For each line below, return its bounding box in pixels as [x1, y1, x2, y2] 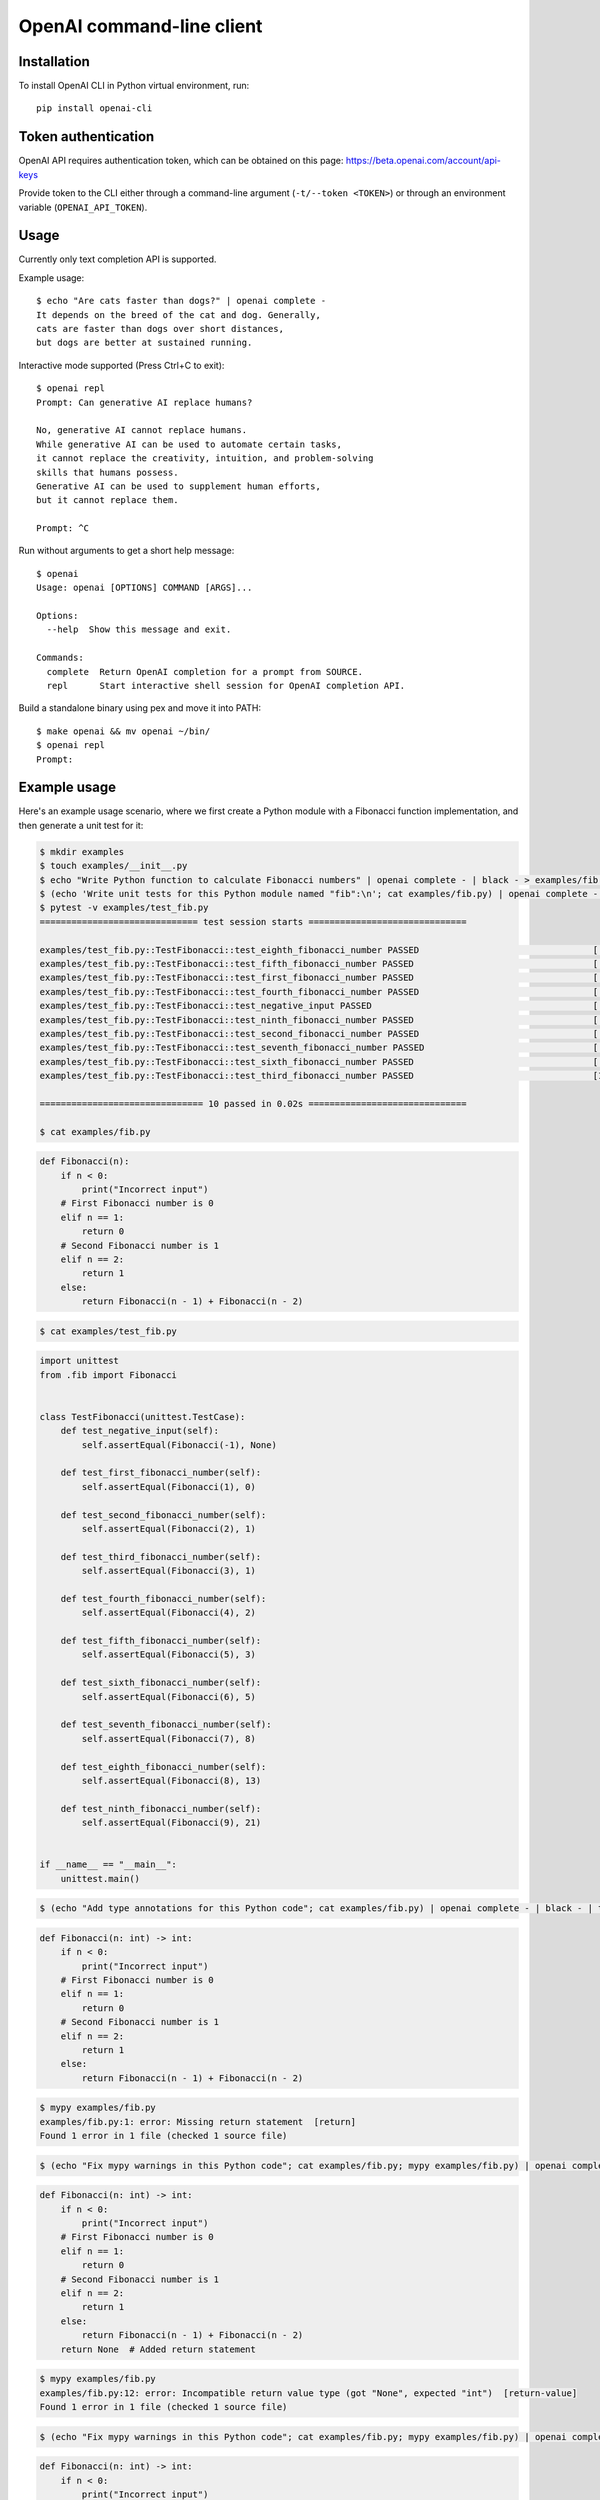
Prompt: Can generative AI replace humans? [36, 396, 253, 408]
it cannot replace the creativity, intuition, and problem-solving [36, 453, 374, 464]
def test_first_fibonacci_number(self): [60, 1467, 262, 1479]
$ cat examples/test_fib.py [39, 1325, 177, 1337]
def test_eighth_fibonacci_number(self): [60, 1761, 267, 1772]
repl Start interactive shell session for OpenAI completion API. [46, 680, 406, 691]
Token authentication [18, 128, 155, 145]
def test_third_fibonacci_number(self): [60, 1551, 262, 1562]
